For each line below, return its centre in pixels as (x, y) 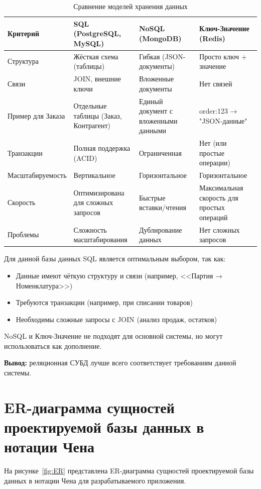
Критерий (24, 33)
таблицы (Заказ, (98, 115)
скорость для (219, 197)
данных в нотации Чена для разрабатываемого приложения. (95, 480)
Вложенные (156, 79)
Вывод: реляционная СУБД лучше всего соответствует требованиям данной (120, 363)
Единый (151, 101)
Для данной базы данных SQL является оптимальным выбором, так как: (115, 259)
